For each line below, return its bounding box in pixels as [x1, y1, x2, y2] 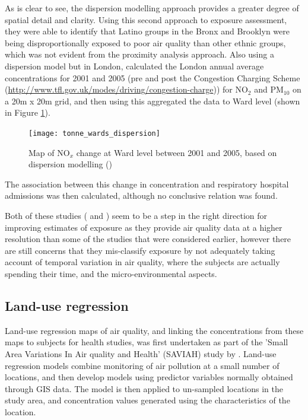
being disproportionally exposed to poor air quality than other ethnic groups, [5, 36, 286, 49]
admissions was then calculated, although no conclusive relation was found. [5, 189, 278, 202]
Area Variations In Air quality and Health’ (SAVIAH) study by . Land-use [5, 347, 277, 359]
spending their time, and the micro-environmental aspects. [5, 267, 217, 279]
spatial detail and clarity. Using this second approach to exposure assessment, [5, 13, 287, 26]
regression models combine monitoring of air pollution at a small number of [5, 359, 280, 371]
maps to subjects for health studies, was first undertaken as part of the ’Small [5, 336, 288, 348]
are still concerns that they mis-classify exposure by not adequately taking [5, 244, 275, 256]
